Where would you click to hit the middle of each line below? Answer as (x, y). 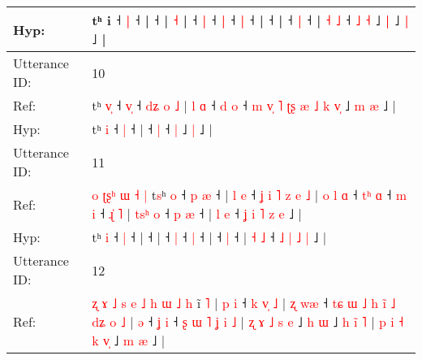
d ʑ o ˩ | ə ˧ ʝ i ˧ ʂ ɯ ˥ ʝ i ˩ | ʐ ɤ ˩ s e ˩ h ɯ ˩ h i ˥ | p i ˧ (248, 321)
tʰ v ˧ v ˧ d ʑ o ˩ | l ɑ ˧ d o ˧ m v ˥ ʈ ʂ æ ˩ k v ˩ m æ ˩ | (244, 105)
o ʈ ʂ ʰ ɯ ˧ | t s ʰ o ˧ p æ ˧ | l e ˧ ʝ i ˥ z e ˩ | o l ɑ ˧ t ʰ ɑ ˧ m (250, 195)
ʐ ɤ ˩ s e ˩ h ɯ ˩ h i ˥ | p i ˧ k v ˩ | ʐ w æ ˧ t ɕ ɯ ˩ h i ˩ (244, 303)
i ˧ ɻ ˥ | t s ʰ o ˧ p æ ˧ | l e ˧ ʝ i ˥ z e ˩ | (197, 213)
